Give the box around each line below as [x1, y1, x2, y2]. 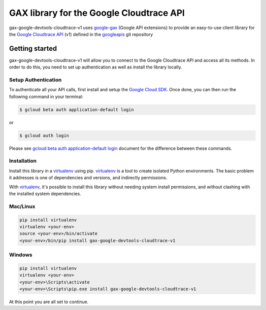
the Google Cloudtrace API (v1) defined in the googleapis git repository [9, 31, 153, 37]
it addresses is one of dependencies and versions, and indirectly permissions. [9, 175, 167, 181]
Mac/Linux [9, 203, 35, 209]
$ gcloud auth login [19, 133, 69, 138]
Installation [9, 158, 37, 165]
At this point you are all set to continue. [9, 299, 89, 305]
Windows [9, 251, 33, 258]
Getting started [9, 44, 57, 53]
